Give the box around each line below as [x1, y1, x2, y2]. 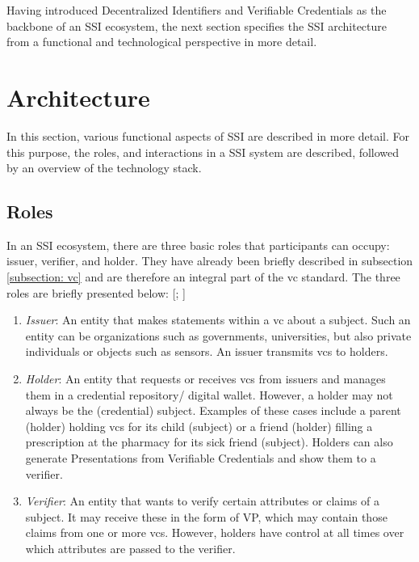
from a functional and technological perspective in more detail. [6, 33, 317, 50]
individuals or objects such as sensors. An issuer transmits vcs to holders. [25, 343, 388, 360]
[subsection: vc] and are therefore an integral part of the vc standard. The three [6, 268, 400, 285]
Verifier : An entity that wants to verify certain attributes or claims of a [25, 492, 379, 509]
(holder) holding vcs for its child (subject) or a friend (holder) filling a [25, 417, 373, 434]
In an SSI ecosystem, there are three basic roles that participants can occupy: [6, 236, 390, 253]
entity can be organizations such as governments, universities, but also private [25, 327, 412, 344]
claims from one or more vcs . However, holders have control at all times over [25, 524, 404, 541]
